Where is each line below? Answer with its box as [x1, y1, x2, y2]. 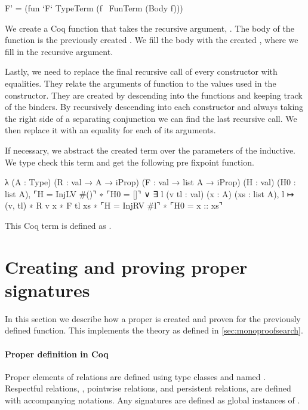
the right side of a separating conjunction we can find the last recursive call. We [5, 112, 297, 124]
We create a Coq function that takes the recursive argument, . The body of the [5, 22, 294, 34]
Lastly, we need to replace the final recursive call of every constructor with [5, 65, 278, 78]
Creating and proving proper [5, 254, 248, 279]
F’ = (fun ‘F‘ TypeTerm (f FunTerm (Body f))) [5, 2, 183, 14]
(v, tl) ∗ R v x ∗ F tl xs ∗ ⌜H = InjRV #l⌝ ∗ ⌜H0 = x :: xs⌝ [5, 199, 223, 212]
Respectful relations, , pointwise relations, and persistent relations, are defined [5, 382, 291, 394]
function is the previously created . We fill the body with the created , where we [5, 33, 298, 46]
